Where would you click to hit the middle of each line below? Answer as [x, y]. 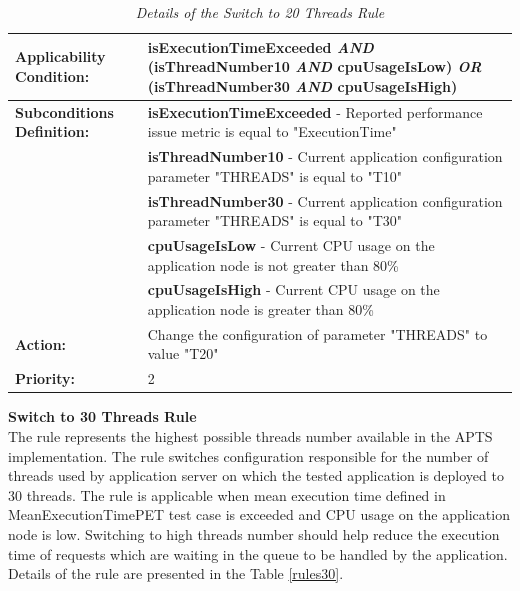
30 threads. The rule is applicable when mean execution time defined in [227, 494]
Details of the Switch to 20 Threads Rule [260, 12]
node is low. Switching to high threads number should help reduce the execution [254, 533]
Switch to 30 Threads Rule [102, 416]
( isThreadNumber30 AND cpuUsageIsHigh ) [302, 85]
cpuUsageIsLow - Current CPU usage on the [291, 244]
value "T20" [183, 353]
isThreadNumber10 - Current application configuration [325, 156]
